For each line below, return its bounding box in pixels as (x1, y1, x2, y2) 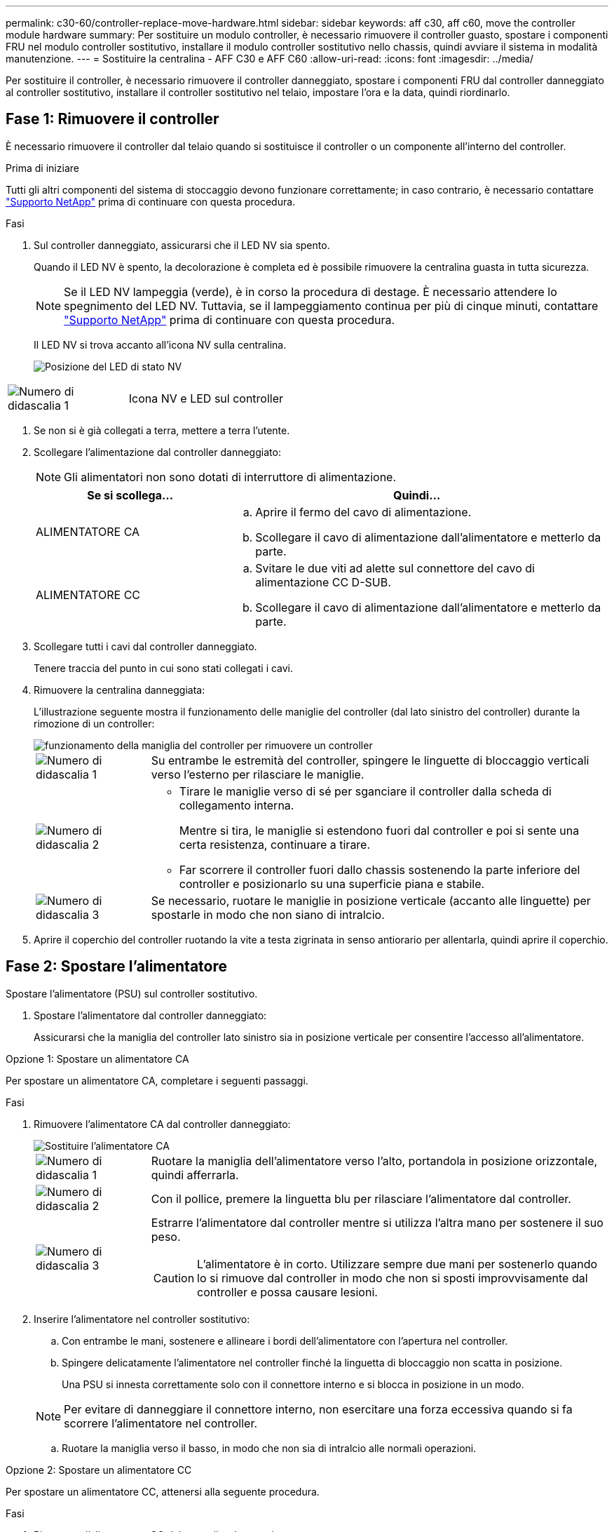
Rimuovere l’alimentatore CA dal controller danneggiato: (34, 1117, 291, 1130)
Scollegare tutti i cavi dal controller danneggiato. (34, 640, 257, 652)
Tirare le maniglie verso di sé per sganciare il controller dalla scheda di (179, 784, 552, 798)
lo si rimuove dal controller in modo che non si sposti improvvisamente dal (197, 1270, 588, 1285)
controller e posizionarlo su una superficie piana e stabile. (179, 876, 485, 891)
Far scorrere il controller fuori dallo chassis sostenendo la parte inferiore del (179, 862, 580, 877)
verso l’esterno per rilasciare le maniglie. (151, 767, 364, 781)
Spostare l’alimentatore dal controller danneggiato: (34, 1009, 267, 1021)
